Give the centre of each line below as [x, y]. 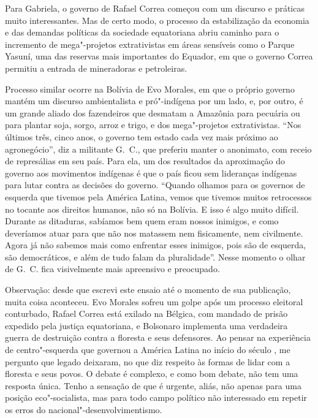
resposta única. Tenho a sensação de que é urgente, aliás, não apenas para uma [153, 385]
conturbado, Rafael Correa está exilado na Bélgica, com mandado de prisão [146, 313]
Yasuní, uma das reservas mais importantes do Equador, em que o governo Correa [159, 56]
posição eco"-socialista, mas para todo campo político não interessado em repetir [156, 397]
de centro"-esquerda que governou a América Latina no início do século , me [148, 350]
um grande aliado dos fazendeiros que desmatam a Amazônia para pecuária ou [153, 112]
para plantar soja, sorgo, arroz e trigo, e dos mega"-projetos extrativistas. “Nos [153, 125]
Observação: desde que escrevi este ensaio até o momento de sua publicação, [148, 290]
